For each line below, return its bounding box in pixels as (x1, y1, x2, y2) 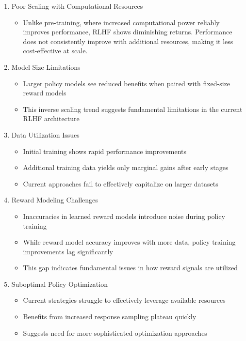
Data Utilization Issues (11, 129, 80, 139)
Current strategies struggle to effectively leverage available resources (23, 295, 226, 305)
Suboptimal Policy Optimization (11, 279, 108, 289)
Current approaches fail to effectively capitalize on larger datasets (23, 178, 218, 188)
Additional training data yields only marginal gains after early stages (23, 162, 229, 172)
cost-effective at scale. (23, 46, 88, 56)
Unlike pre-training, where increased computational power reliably (23, 17, 220, 27)
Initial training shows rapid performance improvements (23, 146, 187, 156)
